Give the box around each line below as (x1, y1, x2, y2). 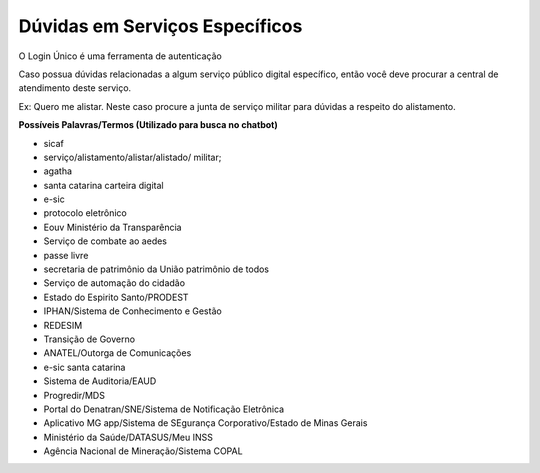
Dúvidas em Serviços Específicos (18, 15, 303, 37)
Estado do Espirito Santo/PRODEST (43, 291, 189, 303)
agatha (43, 165, 73, 177)
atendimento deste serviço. (18, 82, 132, 94)
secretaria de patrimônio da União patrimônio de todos (43, 263, 270, 275)
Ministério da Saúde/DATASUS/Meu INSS (43, 431, 214, 443)
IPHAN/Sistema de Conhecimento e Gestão (43, 305, 222, 317)
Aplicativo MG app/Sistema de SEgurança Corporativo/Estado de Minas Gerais (43, 417, 368, 429)
